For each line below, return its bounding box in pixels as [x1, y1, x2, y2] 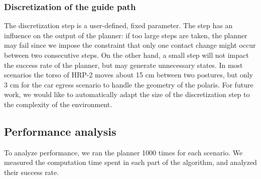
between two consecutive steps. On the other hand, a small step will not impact [4, 50, 249, 60]
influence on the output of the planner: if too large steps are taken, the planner [4, 30, 247, 40]
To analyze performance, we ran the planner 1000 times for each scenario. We [4, 147, 243, 157]
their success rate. [4, 166, 59, 177]
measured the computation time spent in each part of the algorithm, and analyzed [4, 157, 257, 167]
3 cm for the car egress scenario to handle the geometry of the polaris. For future [4, 79, 253, 89]
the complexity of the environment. [4, 99, 112, 109]
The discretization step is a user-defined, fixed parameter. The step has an [4, 20, 233, 31]
